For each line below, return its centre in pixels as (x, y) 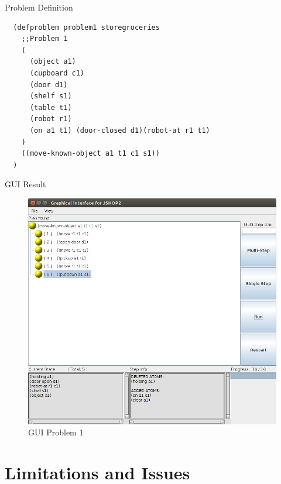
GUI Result (25, 184)
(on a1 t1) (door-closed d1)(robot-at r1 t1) (120, 130)
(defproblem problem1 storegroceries (86, 27)
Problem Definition (39, 7)
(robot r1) (51, 119)
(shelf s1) (51, 96)
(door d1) (49, 85)
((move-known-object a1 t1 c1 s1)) (90, 154)
